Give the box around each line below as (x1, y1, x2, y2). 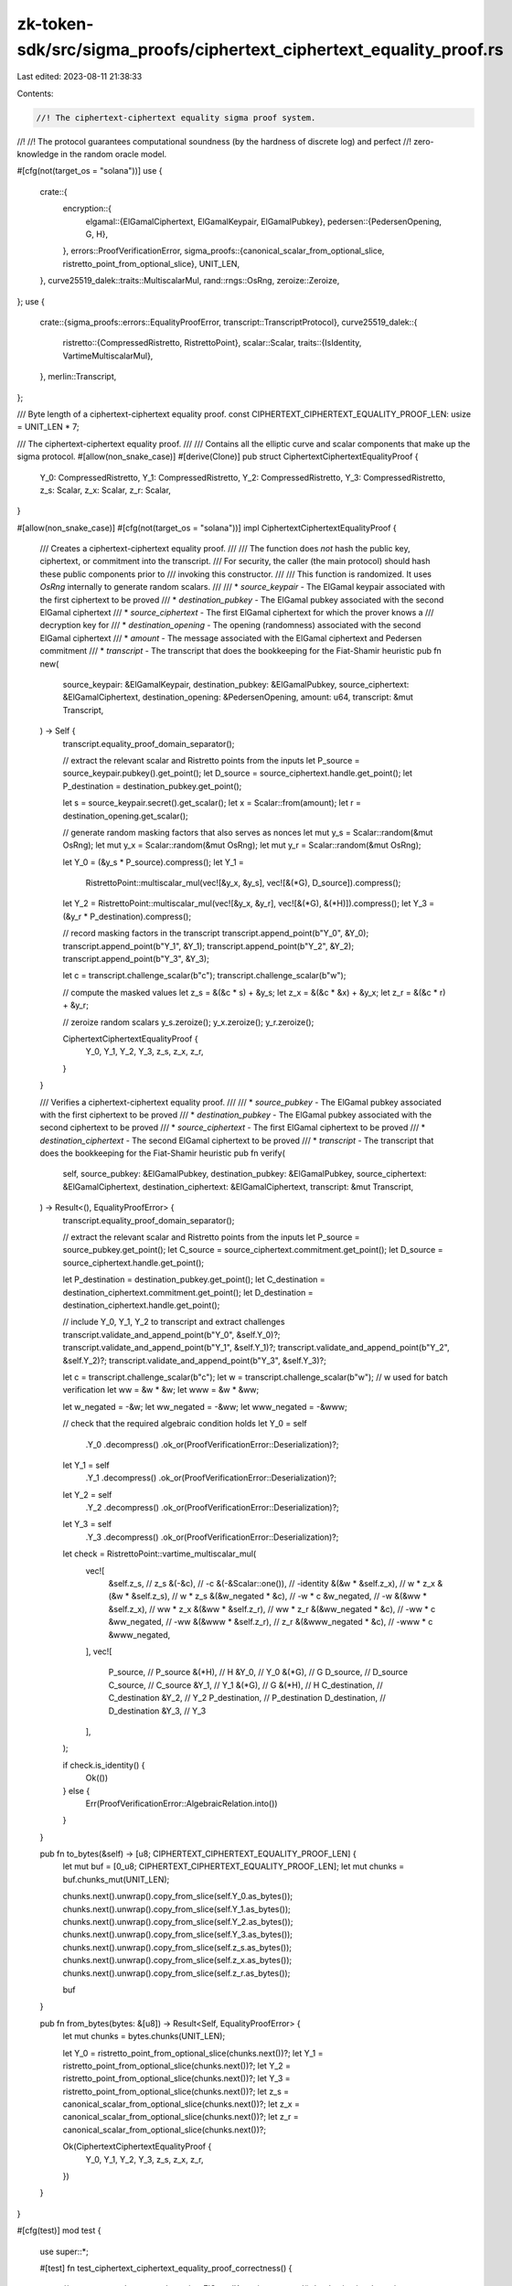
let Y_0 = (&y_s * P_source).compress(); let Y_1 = (62, 856, 244, 868)
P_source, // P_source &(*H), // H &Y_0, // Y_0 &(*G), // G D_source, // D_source (108, 1667, 409, 1678)
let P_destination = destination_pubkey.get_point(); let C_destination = (62, 1274, 326, 1285)
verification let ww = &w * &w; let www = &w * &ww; (62, 1384, 260, 1395)
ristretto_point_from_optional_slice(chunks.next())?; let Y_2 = (62, 2060, 292, 2071)
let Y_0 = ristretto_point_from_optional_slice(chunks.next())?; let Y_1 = (62, 2047, 324, 2058)
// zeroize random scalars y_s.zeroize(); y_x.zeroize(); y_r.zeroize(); (62, 1016, 315, 1028)
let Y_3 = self (62, 1519, 112, 1530)
